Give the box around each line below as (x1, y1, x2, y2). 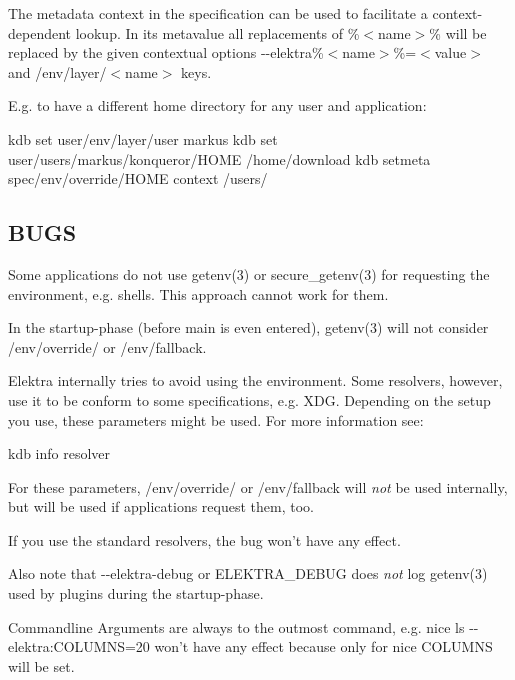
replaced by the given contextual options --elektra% (8, 42, 324, 63)
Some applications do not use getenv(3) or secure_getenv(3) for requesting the (8, 263, 490, 284)
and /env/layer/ (8, 61, 107, 82)
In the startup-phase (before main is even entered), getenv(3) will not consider (8, 317, 489, 338)
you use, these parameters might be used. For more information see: (8, 409, 424, 430)
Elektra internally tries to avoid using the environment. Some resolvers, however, (8, 370, 503, 391)
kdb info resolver (8, 443, 111, 464)
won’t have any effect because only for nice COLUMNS (154, 636, 493, 657)
